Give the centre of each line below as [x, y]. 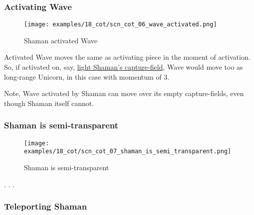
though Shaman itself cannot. [49, 103]
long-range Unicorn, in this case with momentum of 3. [87, 76]
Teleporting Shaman [46, 206]
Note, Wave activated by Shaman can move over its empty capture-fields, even [124, 93]
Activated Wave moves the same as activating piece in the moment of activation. [127, 57]
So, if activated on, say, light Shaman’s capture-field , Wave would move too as [124, 67]
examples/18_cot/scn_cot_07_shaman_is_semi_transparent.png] [128, 152]
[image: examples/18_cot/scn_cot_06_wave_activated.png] [121, 25]
